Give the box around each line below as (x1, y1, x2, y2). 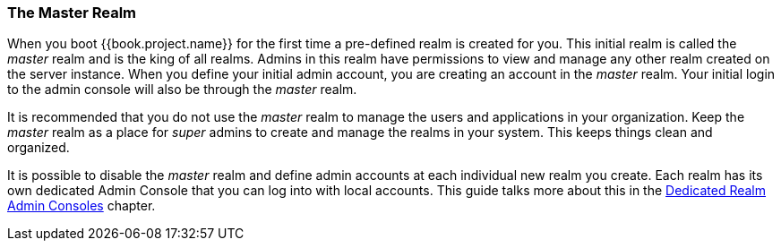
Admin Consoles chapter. (7, 198, 156, 214)
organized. (7, 140, 70, 156)
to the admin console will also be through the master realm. (7, 81, 357, 98)
